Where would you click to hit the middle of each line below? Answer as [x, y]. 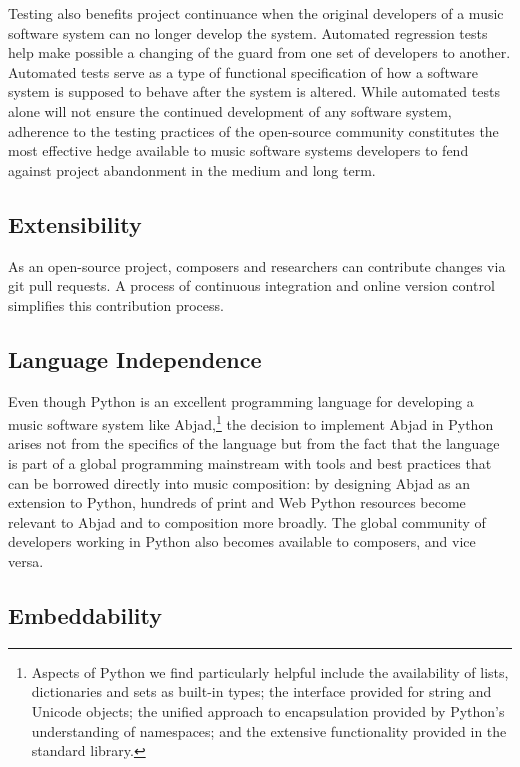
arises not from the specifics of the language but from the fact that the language [254, 443]
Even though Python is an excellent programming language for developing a [241, 400]
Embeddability [85, 614]
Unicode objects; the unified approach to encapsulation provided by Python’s [268, 710]
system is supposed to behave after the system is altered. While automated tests [254, 91]
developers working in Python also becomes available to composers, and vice [242, 541]
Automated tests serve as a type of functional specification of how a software [243, 71]
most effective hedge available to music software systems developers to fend [238, 150]
